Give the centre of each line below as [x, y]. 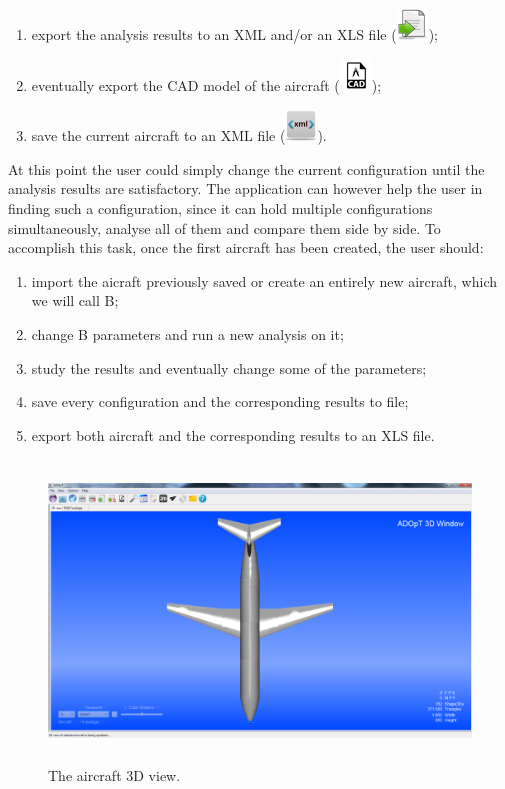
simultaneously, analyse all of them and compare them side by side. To [224, 227]
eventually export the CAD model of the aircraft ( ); [206, 84]
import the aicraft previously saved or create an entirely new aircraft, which [264, 280]
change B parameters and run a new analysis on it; [187, 333]
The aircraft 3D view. [114, 775]
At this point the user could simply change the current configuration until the [246, 168]
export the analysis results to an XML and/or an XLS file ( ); [234, 34]
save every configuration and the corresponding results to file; [220, 401]
